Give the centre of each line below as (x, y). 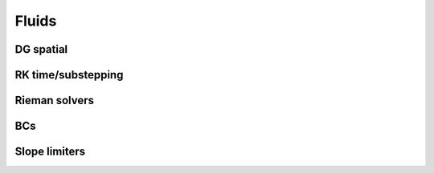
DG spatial (41, 49)
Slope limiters (50, 152)
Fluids (36, 21)
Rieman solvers (54, 101)
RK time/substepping (69, 75)
